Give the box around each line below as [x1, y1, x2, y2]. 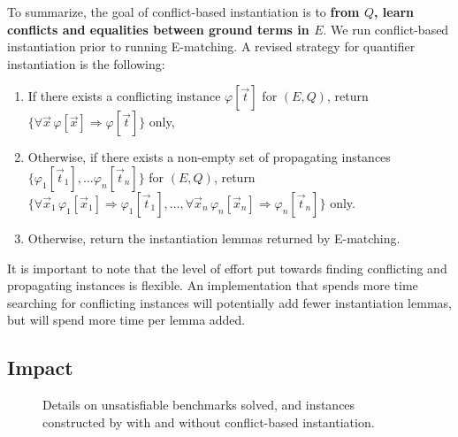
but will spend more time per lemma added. [7, 310, 246, 329]
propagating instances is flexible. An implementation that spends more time [7, 276, 418, 295]
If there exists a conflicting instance [27, 87, 221, 105]
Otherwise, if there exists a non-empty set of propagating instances [27, 148, 391, 166]
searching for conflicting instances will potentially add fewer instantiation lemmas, [7, 293, 452, 311]
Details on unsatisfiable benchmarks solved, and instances [42, 395, 355, 414]
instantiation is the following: [7, 54, 165, 73]
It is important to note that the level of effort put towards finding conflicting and [7, 258, 447, 277]
